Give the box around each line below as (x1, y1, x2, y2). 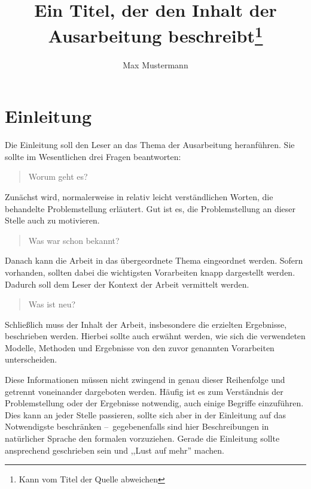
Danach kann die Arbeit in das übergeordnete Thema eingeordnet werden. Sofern (5, 254, 303, 267)
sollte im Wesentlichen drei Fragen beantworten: (5, 150, 181, 162)
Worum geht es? (28, 170, 88, 183)
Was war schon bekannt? (28, 234, 120, 246)
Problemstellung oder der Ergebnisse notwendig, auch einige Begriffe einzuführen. (5, 397, 304, 409)
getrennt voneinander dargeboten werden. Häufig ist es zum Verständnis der (5, 385, 283, 397)
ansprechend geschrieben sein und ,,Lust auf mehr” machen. (5, 443, 224, 456)
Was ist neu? (28, 298, 76, 310)
